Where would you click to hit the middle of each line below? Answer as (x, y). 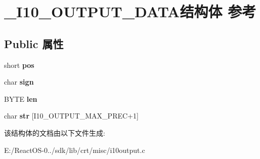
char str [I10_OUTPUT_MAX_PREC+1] (71, 116)
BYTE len (21, 98)
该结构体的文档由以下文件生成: (55, 132)
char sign (19, 82)
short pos (19, 65)
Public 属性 (34, 43)
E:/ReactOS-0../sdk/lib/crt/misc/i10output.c (75, 150)
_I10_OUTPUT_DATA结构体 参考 (130, 11)
